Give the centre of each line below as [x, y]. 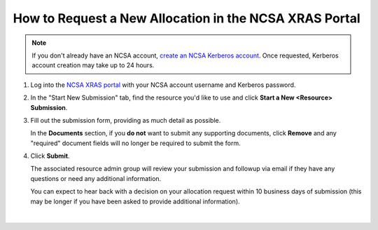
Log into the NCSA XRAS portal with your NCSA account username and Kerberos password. [163, 85]
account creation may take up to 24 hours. [93, 65]
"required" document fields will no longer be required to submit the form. [135, 143]
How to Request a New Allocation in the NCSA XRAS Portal [187, 18]
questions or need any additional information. [96, 178]
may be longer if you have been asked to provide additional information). [135, 201]
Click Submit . [50, 156]
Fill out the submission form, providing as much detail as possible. [126, 120]
